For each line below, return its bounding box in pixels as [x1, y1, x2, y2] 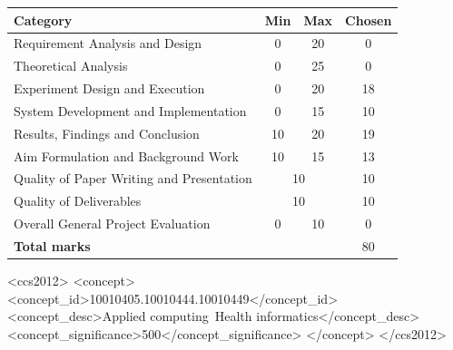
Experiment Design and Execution [14, 79, 205, 98]
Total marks [14, 236, 91, 255]
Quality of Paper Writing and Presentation [14, 169, 252, 188]
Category [14, 10, 73, 29]
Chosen [345, 10, 392, 29]
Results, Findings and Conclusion [14, 123, 200, 142]
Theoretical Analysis [14, 56, 128, 75]
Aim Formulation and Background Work [14, 146, 239, 165]
